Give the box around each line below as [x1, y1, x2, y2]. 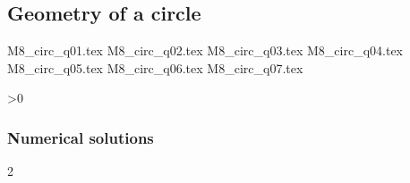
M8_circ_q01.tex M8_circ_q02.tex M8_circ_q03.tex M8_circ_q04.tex [7, 41, 404, 60]
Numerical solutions [7, 126, 154, 148]
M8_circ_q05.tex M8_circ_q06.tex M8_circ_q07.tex [7, 58, 303, 77]
